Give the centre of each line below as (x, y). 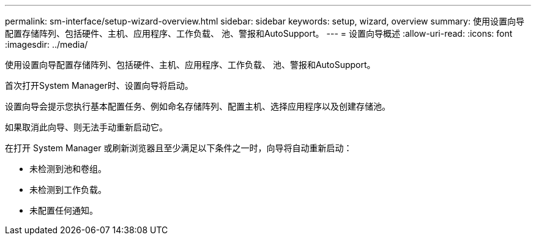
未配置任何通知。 (64, 210)
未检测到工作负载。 (68, 189)
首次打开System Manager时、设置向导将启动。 (99, 85)
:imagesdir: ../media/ (47, 44)
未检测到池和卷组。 (68, 169)
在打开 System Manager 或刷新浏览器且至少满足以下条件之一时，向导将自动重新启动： (179, 148)
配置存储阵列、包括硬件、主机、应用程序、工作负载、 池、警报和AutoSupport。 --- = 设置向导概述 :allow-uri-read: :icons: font (259, 33)
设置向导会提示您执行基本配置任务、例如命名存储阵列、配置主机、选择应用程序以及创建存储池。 (198, 106)
